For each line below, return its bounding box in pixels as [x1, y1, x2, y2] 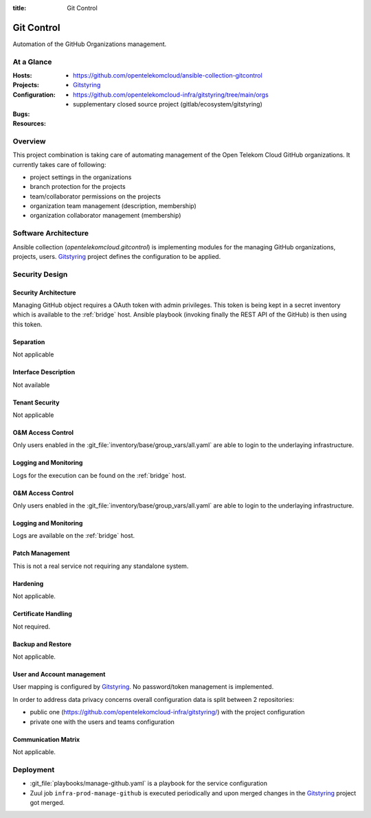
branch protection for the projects [30, 183, 126, 191]
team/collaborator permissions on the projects [30, 192, 161, 201]
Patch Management [12, 549, 70, 558]
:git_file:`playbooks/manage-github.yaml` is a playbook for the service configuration [30, 780, 268, 788]
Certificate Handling [12, 610, 72, 618]
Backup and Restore [12, 639, 72, 648]
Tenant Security [12, 398, 60, 407]
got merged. [30, 798, 65, 806]
